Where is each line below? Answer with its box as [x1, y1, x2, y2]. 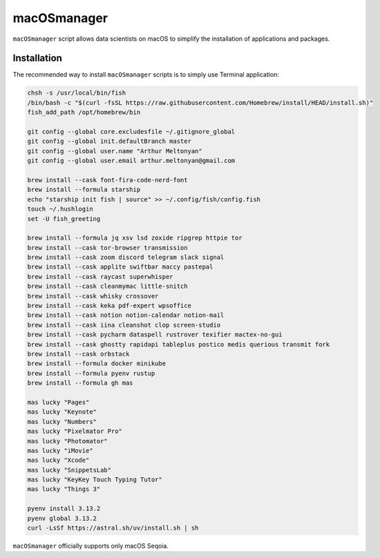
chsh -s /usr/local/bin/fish [27, 89, 126, 97]
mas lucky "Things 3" [27, 485, 101, 493]
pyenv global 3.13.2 [27, 514, 97, 522]
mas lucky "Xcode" [27, 456, 90, 464]
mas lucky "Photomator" [27, 437, 108, 445]
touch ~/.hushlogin [27, 205, 93, 213]
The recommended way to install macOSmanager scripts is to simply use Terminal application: [12, 70, 280, 79]
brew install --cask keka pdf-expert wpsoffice [27, 302, 191, 310]
